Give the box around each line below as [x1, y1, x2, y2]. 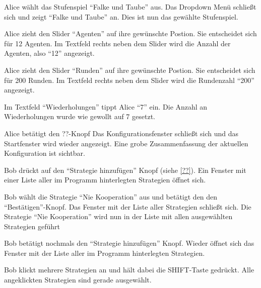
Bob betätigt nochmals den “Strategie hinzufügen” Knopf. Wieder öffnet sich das [4, 238, 254, 248]
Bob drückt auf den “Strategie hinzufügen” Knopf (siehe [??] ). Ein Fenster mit [4, 164, 246, 175]
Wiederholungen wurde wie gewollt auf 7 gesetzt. [4, 111, 155, 122]
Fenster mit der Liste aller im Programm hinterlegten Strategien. [4, 247, 205, 258]
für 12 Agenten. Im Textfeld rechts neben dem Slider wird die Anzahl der [4, 38, 231, 48]
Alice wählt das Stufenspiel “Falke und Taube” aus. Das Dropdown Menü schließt [4, 2, 256, 12]
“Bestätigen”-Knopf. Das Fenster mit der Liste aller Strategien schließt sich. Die [4, 201, 251, 212]
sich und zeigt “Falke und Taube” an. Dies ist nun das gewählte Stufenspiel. [4, 11, 238, 22]
